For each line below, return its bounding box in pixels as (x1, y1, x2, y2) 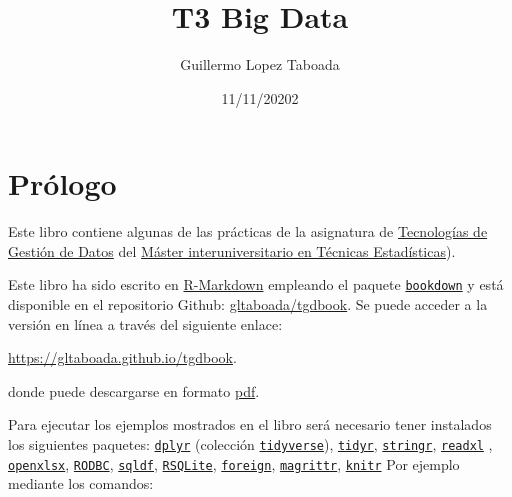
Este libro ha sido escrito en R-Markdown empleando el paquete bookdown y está (8, 274, 504, 295)
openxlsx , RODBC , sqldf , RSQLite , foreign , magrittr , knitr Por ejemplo (8, 453, 460, 474)
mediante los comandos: (8, 473, 154, 494)
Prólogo (8, 163, 117, 204)
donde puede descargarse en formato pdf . (8, 380, 260, 401)
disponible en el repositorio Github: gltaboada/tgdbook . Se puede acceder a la (8, 294, 488, 315)
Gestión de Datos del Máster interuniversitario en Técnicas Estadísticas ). (8, 240, 456, 261)
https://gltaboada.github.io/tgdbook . (8, 347, 237, 368)
